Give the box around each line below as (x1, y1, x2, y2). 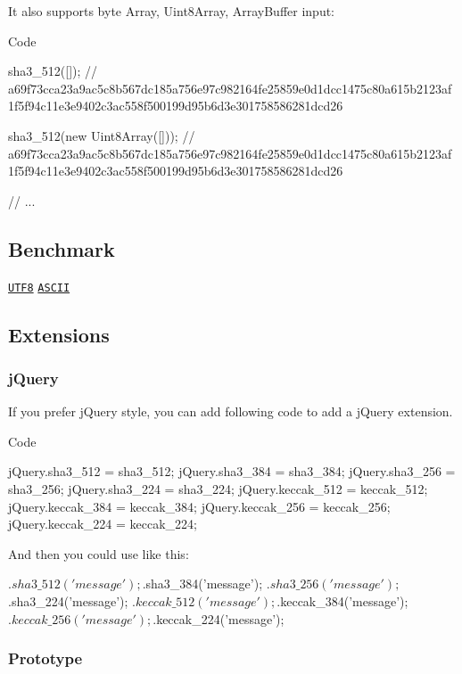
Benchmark (8, 234, 115, 262)
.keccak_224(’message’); (153, 609, 285, 628)
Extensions (8, 320, 110, 348)
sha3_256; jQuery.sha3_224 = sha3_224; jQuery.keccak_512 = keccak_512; (8, 479, 428, 497)
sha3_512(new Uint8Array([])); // (8, 126, 195, 144)
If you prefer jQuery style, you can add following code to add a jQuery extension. (8, 402, 453, 421)
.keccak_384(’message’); (276, 591, 408, 610)
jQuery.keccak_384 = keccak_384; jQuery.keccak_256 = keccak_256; (8, 497, 391, 515)
